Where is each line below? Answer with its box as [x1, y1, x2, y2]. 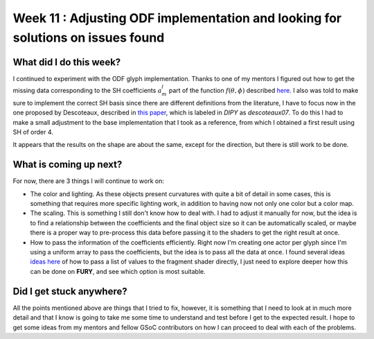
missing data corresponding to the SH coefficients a [12, 87, 162, 95]
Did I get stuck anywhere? [12, 285, 127, 297]
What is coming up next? [12, 159, 123, 171]
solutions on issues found [12, 30, 165, 45]
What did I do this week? [12, 56, 121, 68]
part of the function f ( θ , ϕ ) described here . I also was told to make [168, 87, 359, 95]
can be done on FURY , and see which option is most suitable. [30, 267, 206, 275]
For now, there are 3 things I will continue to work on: [12, 177, 165, 185]
